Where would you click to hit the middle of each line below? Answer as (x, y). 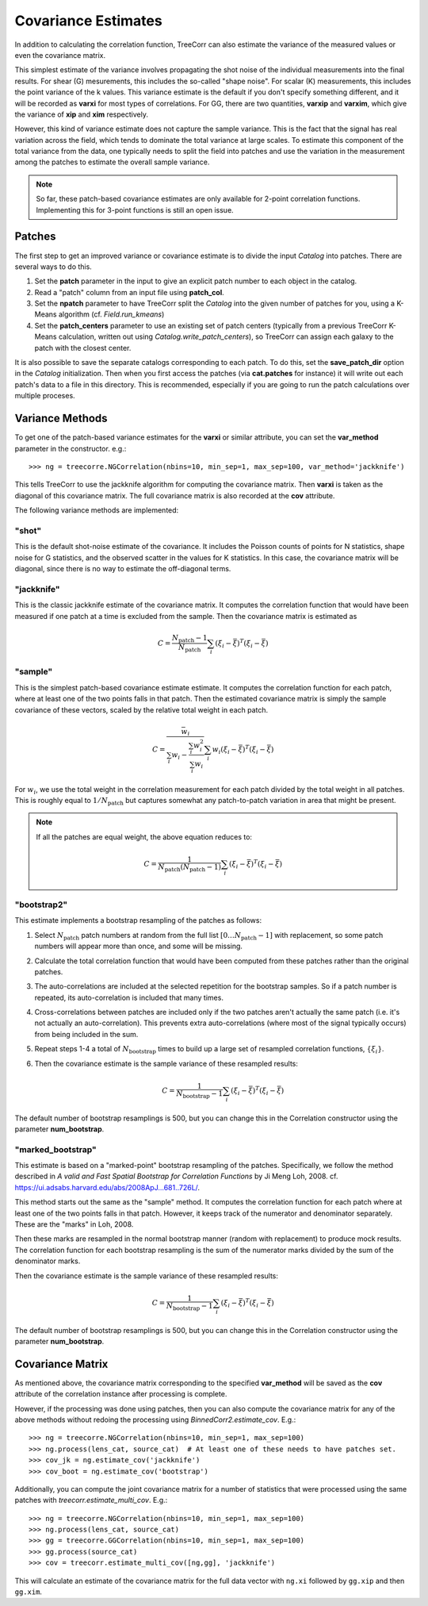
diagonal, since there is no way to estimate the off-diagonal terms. (123, 569)
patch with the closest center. (83, 348)
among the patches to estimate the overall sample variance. (112, 162)
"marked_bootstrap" (55, 1149)
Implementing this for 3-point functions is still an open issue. (135, 209)
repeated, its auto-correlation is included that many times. (129, 997)
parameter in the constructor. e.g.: (71, 448)
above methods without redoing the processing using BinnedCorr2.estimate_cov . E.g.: (155, 1420)
